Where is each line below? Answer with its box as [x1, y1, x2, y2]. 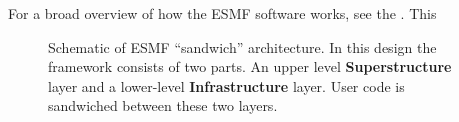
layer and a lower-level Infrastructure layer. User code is [48, 75, 405, 96]
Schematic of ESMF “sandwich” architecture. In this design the [48, 36, 437, 57]
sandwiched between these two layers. [48, 95, 278, 116]
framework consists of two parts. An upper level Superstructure [48, 56, 452, 77]
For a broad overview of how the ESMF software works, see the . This [8, 3, 437, 23]
